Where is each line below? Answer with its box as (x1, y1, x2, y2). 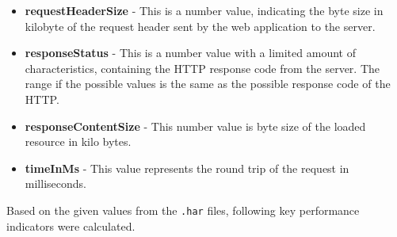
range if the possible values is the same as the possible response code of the (25, 75, 391, 92)
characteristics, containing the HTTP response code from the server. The (25, 59, 380, 76)
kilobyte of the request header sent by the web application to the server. (25, 17, 376, 34)
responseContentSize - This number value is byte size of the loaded (25, 117, 366, 134)
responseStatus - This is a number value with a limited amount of (25, 44, 356, 61)
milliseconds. (25, 175, 86, 192)
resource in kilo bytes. (25, 133, 132, 150)
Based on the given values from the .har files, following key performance (6, 201, 360, 218)
